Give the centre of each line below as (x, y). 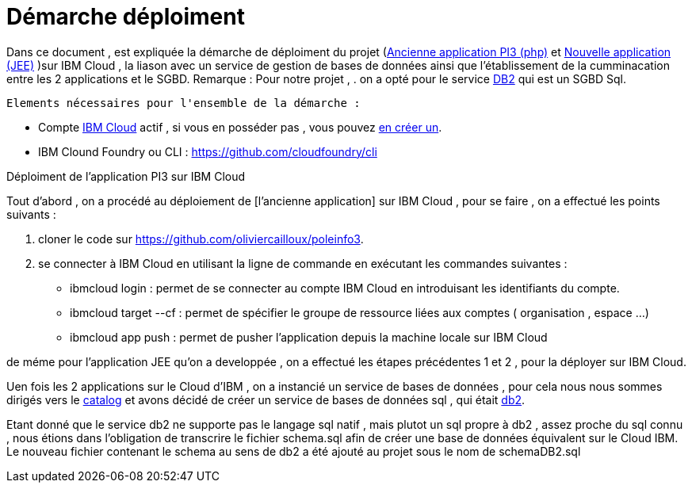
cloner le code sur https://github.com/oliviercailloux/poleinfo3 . (201, 239)
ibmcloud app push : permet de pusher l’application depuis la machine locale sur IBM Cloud (309, 337)
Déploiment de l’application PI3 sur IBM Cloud (126, 176)
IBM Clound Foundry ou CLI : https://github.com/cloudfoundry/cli (208, 151)
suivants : (31, 214)
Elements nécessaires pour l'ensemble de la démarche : (184, 103)
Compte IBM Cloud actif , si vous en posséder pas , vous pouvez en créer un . (240, 127)
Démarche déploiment (126, 17)
